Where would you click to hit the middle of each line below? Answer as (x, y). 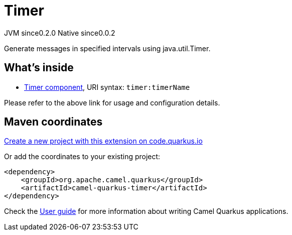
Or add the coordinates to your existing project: (82, 157)
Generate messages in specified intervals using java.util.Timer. (107, 48)
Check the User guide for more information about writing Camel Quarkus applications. (146, 211)
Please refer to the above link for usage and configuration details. (112, 102)
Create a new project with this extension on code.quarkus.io (103, 141)
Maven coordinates (53, 122)
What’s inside (39, 68)
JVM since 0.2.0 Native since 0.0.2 (60, 33)
